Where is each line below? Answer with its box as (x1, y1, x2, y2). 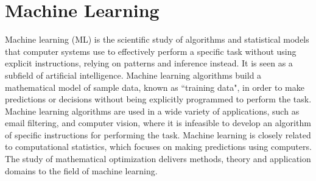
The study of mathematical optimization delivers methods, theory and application (5, 152, 311, 165)
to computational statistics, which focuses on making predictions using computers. (5, 140, 312, 153)
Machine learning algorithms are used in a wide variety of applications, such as (5, 104, 300, 117)
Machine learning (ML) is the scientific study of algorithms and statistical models (5, 33, 309, 46)
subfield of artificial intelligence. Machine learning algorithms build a (5, 68, 262, 81)
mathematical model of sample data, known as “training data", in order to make (5, 80, 305, 93)
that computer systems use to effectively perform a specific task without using (5, 44, 297, 57)
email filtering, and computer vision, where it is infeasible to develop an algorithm (5, 116, 311, 129)
